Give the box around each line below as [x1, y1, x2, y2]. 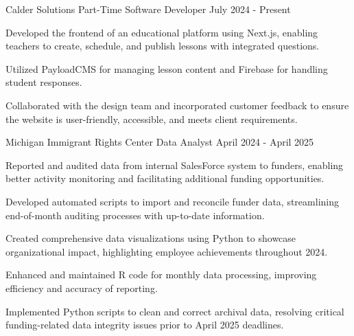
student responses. [5, 75, 82, 89]
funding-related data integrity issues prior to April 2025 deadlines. [5, 317, 284, 332]
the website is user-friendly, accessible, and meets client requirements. [5, 111, 298, 126]
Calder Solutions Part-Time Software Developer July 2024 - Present [5, 2, 291, 16]
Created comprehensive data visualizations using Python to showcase [5, 231, 296, 245]
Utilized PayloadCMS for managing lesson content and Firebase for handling [5, 61, 328, 76]
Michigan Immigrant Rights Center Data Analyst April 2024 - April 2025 [5, 135, 314, 149]
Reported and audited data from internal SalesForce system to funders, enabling [5, 157, 344, 172]
